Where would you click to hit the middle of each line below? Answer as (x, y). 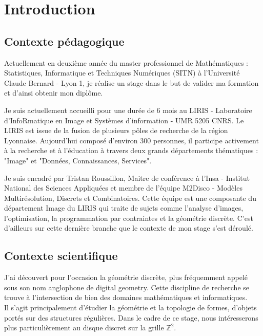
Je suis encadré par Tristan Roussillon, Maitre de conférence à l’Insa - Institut (127, 178)
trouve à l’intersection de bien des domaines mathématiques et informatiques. (126, 297)
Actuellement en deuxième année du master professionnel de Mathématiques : (126, 62)
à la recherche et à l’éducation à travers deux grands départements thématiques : (131, 150)
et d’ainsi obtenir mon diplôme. (54, 93)
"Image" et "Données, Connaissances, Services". (78, 160)
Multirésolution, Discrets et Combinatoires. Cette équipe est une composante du (130, 198)
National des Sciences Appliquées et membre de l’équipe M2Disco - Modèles (123, 188)
